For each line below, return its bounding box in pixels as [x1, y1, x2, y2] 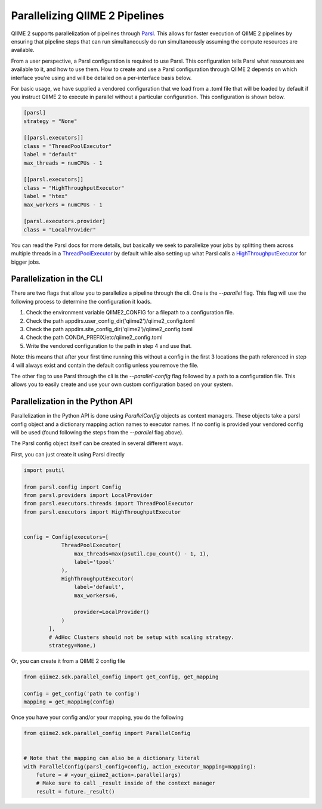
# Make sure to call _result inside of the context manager [36, 780, 216, 787]
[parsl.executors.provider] [23, 218, 106, 225]
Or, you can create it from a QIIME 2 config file [11, 657, 125, 665]
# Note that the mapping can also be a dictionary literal [23, 755, 200, 762]
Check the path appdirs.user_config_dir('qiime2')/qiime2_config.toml [26, 317, 195, 325]
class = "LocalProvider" [23, 226, 97, 233]
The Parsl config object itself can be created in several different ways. [11, 440, 184, 447]
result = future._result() [36, 788, 116, 795]
